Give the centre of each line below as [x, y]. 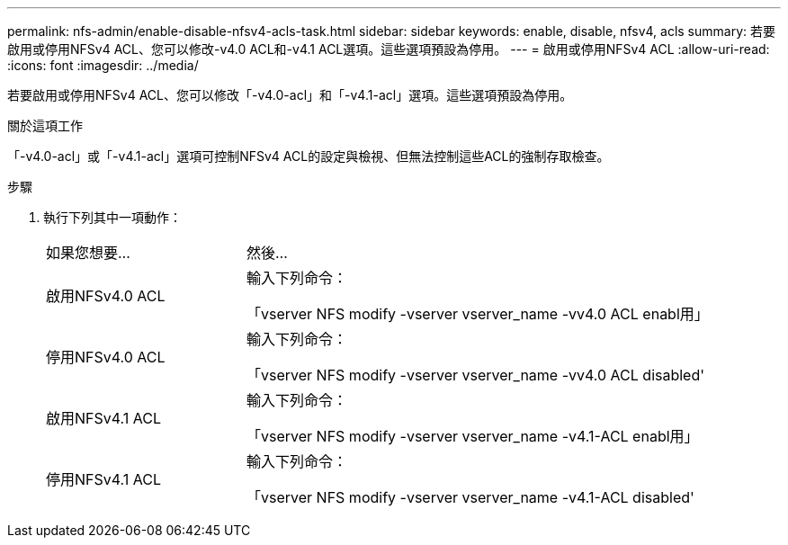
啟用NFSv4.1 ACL [104, 418]
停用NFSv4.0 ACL [106, 357]
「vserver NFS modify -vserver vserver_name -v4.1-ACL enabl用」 [473, 436]
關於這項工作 [45, 125]
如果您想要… [88, 253]
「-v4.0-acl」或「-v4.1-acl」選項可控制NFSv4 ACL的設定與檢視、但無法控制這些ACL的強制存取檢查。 [309, 156]
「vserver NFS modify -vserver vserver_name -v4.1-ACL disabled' [470, 497]
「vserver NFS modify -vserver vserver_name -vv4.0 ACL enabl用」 [478, 314]
